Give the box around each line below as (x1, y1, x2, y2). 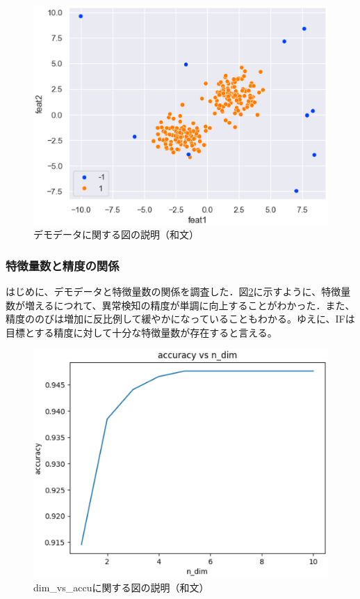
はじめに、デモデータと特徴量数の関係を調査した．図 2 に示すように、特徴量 (6, 283, 351, 298)
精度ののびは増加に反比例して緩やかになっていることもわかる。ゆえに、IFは (6, 311, 355, 326)
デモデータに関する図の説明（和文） (33, 227, 199, 242)
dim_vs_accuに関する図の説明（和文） (33, 580, 209, 595)
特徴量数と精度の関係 (6, 256, 120, 274)
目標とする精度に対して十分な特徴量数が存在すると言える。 (6, 325, 277, 339)
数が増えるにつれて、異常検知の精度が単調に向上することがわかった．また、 (6, 297, 355, 312)
